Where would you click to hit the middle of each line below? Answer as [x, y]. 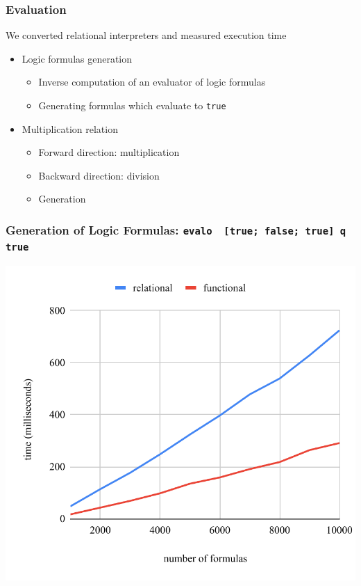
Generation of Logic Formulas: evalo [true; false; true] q [176, 229]
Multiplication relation [70, 128]
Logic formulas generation [77, 58]
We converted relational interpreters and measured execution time [146, 35]
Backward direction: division [99, 175]
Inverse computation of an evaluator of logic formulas [152, 82]
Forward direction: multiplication [109, 152]
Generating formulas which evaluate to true [132, 105]
